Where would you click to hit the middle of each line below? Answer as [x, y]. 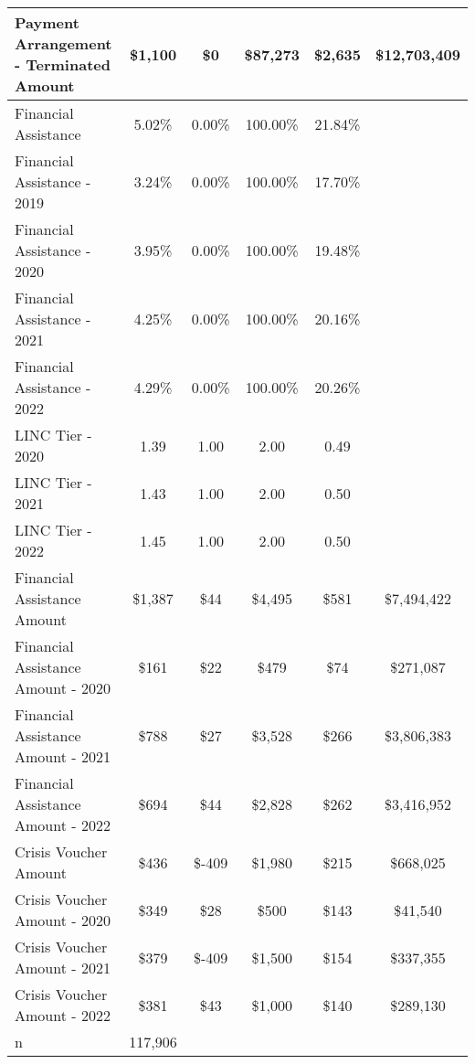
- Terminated [63, 64]
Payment [47, 22]
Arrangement [63, 43]
